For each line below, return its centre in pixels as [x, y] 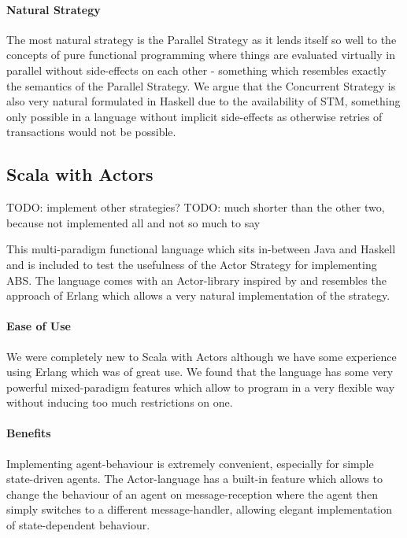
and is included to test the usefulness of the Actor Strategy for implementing [192, 264]
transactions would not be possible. [91, 132]
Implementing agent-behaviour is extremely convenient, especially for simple [190, 463]
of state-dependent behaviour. [78, 525]
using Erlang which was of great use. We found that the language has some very [200, 372]
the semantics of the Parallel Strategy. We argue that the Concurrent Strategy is [201, 85]
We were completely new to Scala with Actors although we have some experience [202, 356]
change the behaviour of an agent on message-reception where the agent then [192, 494]
